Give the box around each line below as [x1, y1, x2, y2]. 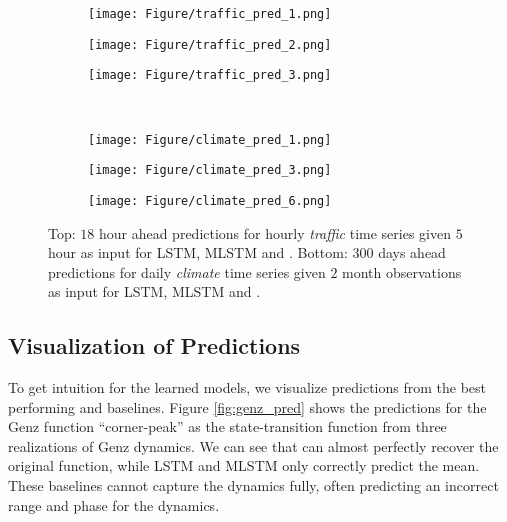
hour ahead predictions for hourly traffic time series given [98, 222, 451, 243]
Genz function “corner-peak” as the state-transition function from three [8, 416, 447, 437]
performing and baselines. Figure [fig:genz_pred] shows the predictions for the [8, 396, 487, 417]
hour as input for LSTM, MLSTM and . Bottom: [48, 242, 348, 263]
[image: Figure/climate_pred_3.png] [88, 163, 332, 178]
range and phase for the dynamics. [8, 494, 220, 515]
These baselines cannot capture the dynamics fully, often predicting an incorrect [8, 475, 499, 496]
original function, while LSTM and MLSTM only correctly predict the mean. [8, 455, 480, 476]
